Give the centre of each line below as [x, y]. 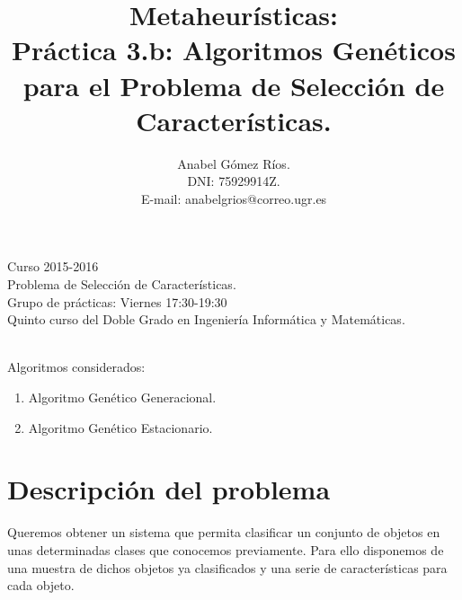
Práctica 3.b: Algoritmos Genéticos [234, 50]
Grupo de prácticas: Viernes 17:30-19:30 [117, 301]
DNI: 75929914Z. [234, 181]
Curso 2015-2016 [53, 266]
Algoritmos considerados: [76, 367]
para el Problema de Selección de [234, 85]
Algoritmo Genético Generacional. [122, 397]
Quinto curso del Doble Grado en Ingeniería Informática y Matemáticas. [206, 319]
